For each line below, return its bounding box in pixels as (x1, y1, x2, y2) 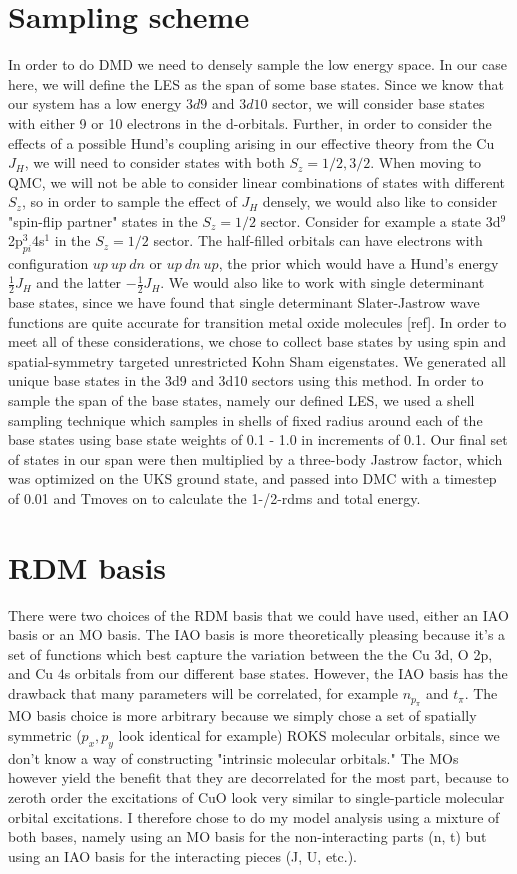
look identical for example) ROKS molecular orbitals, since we (118, 725, 500, 746)
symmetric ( (8, 725, 82, 746)
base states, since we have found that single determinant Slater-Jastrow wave (8, 292, 480, 313)
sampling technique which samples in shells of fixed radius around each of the (8, 409, 483, 430)
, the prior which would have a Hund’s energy (218, 252, 499, 273)
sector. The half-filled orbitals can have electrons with (153, 230, 483, 251)
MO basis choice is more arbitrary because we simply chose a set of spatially (8, 705, 477, 726)
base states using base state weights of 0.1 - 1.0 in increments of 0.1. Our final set (8, 429, 508, 450)
